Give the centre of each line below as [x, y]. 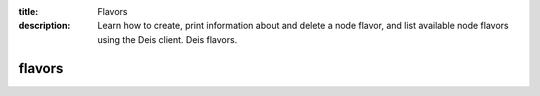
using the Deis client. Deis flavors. [167, 39]
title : [28, 11]
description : [44, 26]
